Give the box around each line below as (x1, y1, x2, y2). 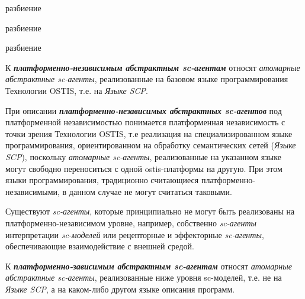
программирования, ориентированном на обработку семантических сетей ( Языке (5, 139, 296, 151)
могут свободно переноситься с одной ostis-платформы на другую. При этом (5, 162, 282, 174)
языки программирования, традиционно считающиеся (5, 174, 199, 186)
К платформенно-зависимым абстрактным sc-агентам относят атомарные (5, 259, 292, 272)
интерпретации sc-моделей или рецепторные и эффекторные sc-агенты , (5, 228, 264, 240)
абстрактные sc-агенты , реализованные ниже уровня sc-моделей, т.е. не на (5, 271, 282, 284)
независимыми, (5, 185, 60, 197)
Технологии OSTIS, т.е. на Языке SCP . (5, 84, 148, 96)
